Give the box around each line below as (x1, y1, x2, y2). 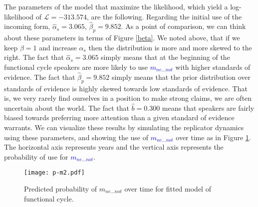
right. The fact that (4, 52, 64, 62)
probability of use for (4, 151, 68, 162)
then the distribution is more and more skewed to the (88, 42, 252, 52)
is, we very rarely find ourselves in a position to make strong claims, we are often (4, 93, 252, 103)
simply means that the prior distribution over (111, 71, 251, 82)
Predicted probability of (24, 184, 97, 194)
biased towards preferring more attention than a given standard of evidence (4, 112, 235, 123)
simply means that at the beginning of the (101, 52, 230, 62)
